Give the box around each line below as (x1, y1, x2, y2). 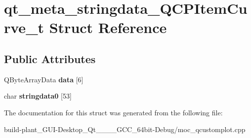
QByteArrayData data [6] (4, 74, 84, 84)
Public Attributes (4, 51, 96, 66)
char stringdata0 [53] (4, 91, 72, 101)
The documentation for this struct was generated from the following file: (4, 107, 223, 117)
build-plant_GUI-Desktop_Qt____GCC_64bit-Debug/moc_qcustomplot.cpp (4, 124, 246, 134)
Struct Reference (49, 17, 167, 37)
